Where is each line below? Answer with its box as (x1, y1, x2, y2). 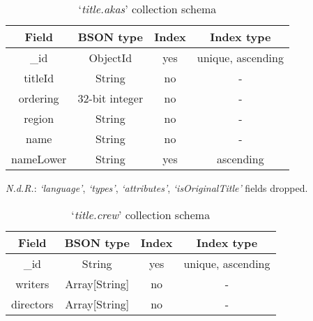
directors (11, 295, 54, 312)
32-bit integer (77, 90, 144, 106)
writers (15, 275, 49, 292)
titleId (24, 70, 54, 86)
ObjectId (89, 50, 132, 66)
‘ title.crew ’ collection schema (71, 206, 211, 223)
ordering (18, 90, 59, 106)
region (24, 110, 54, 126)
